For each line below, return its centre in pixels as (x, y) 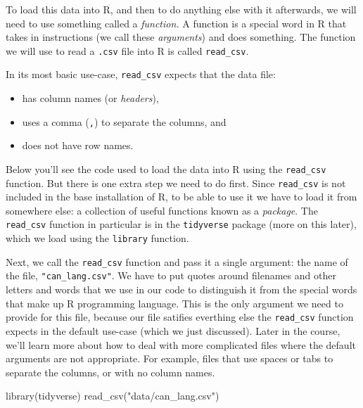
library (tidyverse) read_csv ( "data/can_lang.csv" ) (113, 396)
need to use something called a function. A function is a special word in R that (176, 23)
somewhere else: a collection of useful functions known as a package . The (162, 210)
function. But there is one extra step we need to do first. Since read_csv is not (176, 183)
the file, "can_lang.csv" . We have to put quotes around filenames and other (171, 275)
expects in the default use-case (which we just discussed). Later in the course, (173, 330)
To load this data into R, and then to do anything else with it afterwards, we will (181, 9)
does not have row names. (78, 145)
